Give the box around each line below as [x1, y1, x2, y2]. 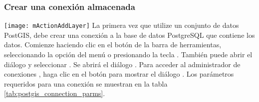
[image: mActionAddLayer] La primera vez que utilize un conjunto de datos [4, 20, 239, 30]
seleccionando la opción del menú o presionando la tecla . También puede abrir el [4, 49, 253, 60]
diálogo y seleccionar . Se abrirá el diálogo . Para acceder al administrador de [4, 59, 241, 69]
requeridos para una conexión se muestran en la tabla [4, 78, 168, 89]
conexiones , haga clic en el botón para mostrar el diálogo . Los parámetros [4, 69, 234, 79]
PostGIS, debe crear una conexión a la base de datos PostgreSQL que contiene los [4, 29, 255, 40]
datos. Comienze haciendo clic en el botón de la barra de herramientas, [4, 39, 222, 50]
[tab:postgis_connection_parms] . [4, 88, 105, 99]
